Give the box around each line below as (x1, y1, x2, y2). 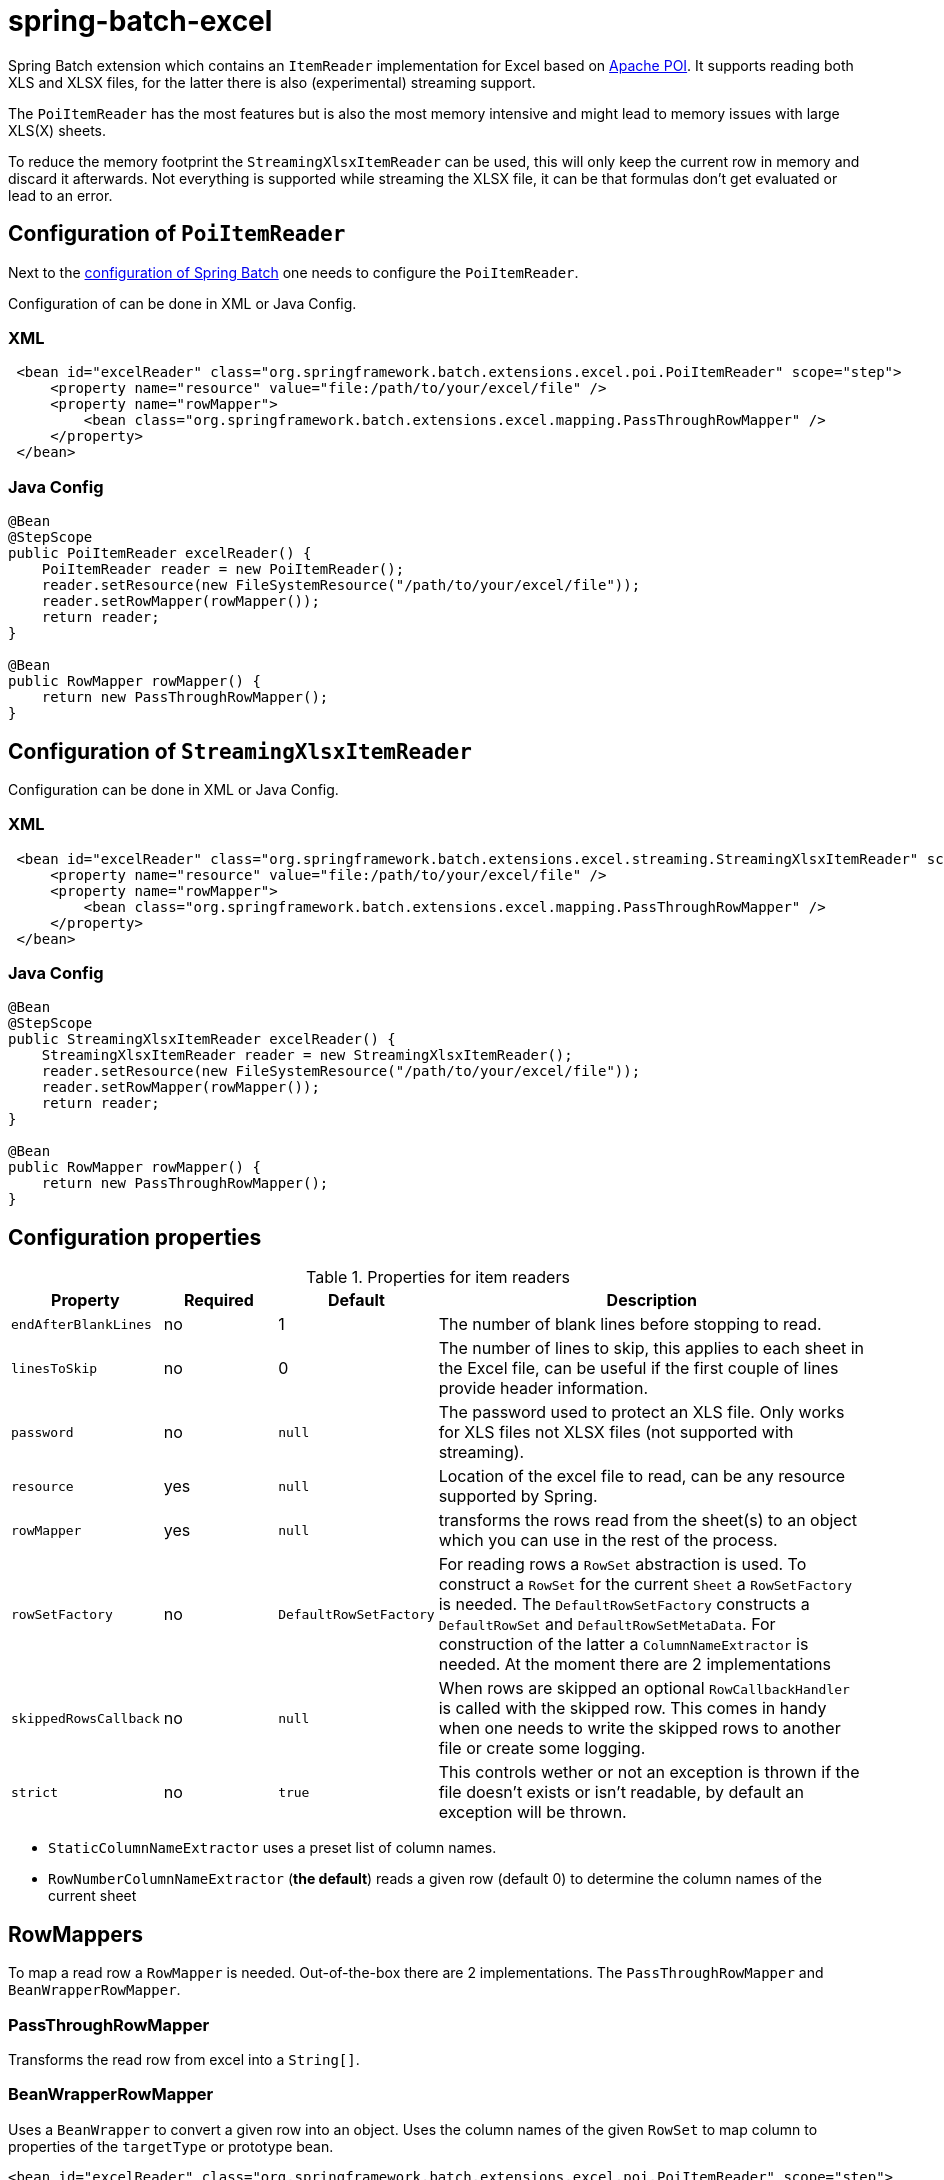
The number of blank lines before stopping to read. (438, 1314, 822, 1335)
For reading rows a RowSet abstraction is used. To (438, 1554, 807, 1575)
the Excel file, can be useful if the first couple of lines (438, 1358, 839, 1379)
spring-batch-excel (8, 4, 273, 38)
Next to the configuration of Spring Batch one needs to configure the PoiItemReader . (8, 263, 579, 281)
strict (11, 1784, 58, 1800)
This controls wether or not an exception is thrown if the (438, 1762, 860, 1783)
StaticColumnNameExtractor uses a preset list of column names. (48, 1839, 497, 1857)
